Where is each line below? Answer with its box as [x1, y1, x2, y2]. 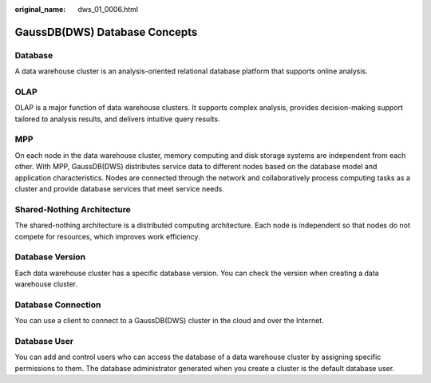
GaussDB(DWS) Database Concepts [14, 25, 198, 39]
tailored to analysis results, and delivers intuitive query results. [14, 114, 220, 124]
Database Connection [14, 299, 101, 310]
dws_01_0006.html [77, 5, 139, 14]
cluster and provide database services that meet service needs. [14, 184, 225, 193]
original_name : [14, 5, 66, 14]
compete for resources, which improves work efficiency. [14, 231, 200, 241]
